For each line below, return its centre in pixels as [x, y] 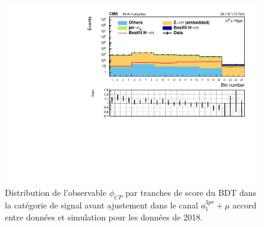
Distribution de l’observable [56, 193]
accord [244, 205]
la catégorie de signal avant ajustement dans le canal [102, 205]
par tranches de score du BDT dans [191, 193]
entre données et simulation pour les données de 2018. [104, 217]
